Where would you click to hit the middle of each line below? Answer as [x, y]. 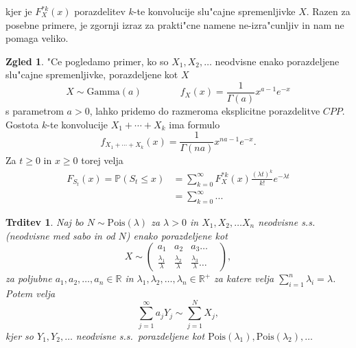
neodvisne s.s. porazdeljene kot [140, 335]
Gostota [22, 124]
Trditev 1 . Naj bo [45, 221]
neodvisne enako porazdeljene [277, 61]
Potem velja [31, 293]
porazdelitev [100, 11]
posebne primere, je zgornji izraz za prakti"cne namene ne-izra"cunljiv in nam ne [175, 24]
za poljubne [29, 278]
